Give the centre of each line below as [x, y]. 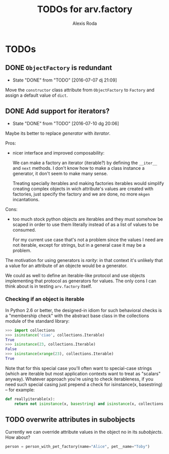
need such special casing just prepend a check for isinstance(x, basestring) [84, 384]
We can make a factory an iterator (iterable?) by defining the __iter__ [85, 163]
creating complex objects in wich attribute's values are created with [83, 188]
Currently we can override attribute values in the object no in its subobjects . [84, 432]
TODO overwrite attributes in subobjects [70, 420]
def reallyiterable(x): [30, 399]
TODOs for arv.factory [85, 9]
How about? [18, 437]
